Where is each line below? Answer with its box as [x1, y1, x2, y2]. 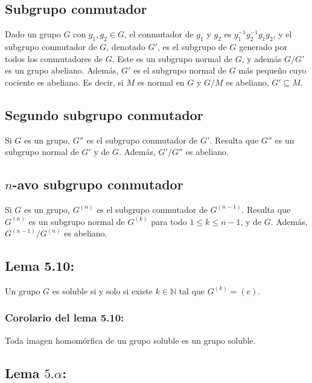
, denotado [106, 40, 145, 52]
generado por [239, 40, 287, 52]
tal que [179, 284, 205, 297]
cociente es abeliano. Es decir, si [5, 75, 124, 88]
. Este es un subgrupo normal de [112, 52, 232, 65]
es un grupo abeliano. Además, [5, 64, 119, 77]
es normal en [137, 75, 185, 88]
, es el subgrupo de [157, 40, 227, 52]
